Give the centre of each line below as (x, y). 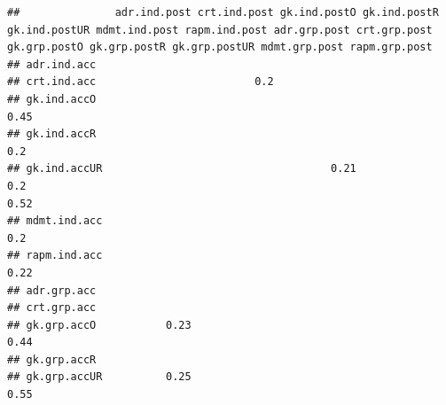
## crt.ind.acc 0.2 (141, 82)
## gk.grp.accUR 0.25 (99, 377)
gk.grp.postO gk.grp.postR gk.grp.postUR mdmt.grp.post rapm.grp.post (220, 47)
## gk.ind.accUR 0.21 (182, 169)
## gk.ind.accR (52, 134)
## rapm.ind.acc (55, 256)
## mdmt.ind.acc (55, 221)
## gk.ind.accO (52, 99)
